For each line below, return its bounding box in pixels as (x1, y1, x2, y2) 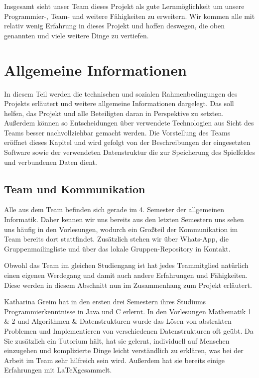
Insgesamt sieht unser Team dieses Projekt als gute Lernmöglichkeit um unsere (4, 1, 245, 11)
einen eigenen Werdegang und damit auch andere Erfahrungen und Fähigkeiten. (4, 270, 248, 280)
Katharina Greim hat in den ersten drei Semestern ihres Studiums (4, 296, 206, 307)
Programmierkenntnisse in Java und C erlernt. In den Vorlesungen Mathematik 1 (4, 306, 252, 316)
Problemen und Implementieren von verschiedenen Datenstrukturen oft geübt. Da (4, 325, 254, 336)
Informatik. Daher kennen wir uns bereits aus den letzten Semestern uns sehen (4, 214, 244, 225)
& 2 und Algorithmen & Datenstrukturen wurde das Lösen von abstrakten (4, 316, 232, 326)
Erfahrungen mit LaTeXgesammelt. (4, 365, 112, 375)
